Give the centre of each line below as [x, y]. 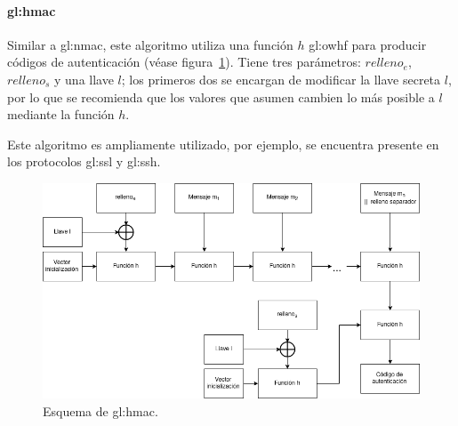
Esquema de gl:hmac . [100, 411]
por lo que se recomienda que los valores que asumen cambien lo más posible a [221, 96]
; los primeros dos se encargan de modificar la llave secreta [281, 79]
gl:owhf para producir [368, 44]
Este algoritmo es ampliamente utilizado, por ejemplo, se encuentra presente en [223, 144]
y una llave [84, 79]
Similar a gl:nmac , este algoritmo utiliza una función [150, 44]
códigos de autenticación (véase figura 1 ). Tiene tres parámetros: [184, 62]
